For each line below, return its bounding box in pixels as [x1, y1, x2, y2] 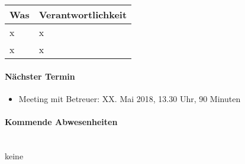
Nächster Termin [5, 70, 75, 82]
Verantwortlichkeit [38, 8, 127, 21]
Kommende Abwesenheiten [5, 115, 118, 127]
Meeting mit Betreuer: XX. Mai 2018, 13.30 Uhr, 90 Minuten [18, 92, 241, 104]
